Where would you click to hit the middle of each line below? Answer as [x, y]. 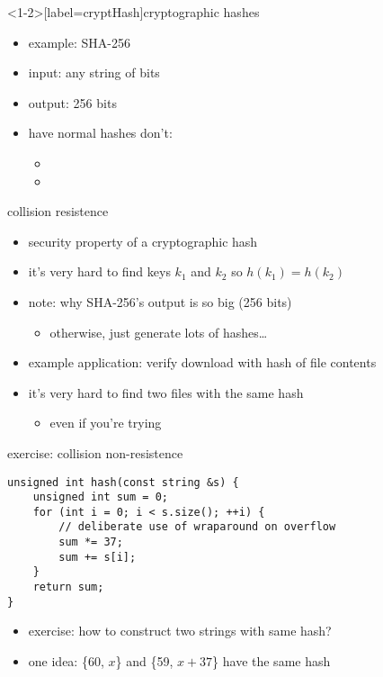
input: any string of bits [94, 72]
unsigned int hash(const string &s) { [123, 482]
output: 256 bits [72, 102]
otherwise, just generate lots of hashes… [159, 332]
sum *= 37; [91, 542]
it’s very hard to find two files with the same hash [166, 392]
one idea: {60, [66, 661]
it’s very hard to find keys [99, 271]
